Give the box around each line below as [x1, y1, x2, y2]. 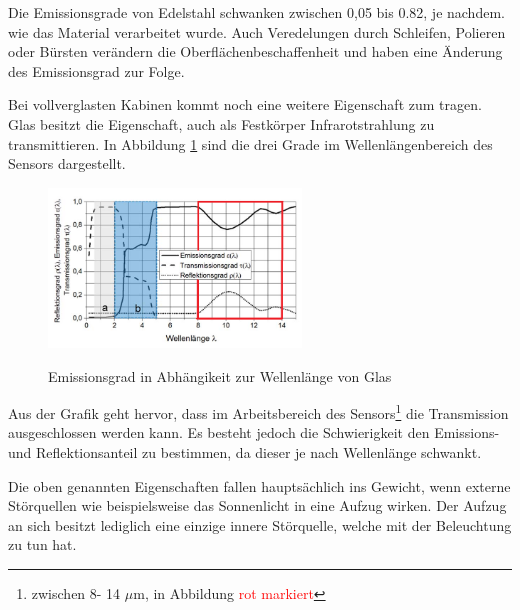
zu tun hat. [8, 534, 77, 555]
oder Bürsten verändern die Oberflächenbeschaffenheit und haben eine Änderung [8, 41, 503, 62]
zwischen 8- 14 [31, 582, 121, 603]
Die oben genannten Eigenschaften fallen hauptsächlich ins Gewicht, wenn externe [8, 475, 511, 496]
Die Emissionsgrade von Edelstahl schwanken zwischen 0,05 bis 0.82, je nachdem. [8, 2, 505, 22]
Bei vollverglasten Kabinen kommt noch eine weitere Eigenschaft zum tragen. [8, 94, 482, 115]
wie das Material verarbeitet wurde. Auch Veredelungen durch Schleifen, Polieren [8, 21, 506, 42]
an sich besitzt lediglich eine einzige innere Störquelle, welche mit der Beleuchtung [8, 514, 512, 535]
